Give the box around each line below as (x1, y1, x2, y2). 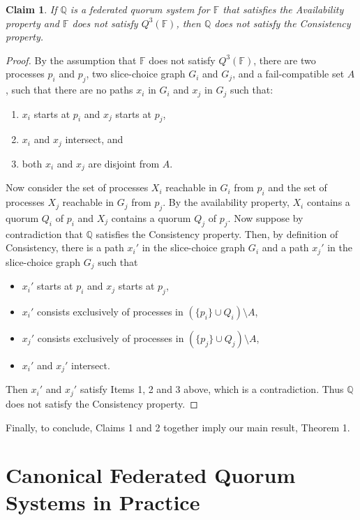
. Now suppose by (227, 210, 303, 225)
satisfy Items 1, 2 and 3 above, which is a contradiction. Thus (80, 382, 344, 396)
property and (6, 15, 59, 30)
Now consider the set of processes (6, 180, 149, 195)
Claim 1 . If (6, 2, 57, 16)
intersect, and (65, 132, 123, 147)
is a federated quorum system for (70, 2, 210, 16)
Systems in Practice (6, 488, 200, 517)
